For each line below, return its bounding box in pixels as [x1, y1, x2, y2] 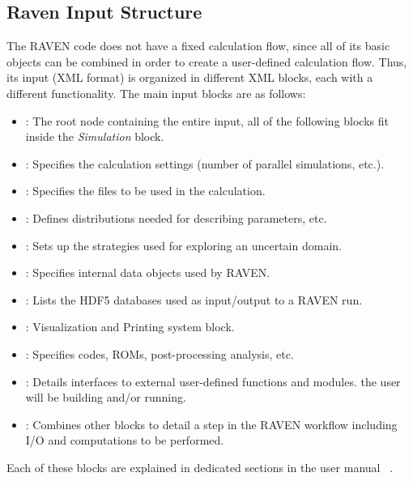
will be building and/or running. [25, 389, 186, 406]
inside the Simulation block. [25, 128, 164, 145]
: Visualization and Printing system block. [25, 318, 235, 335]
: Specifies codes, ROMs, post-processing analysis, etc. [25, 345, 294, 362]
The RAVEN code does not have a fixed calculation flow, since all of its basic [6, 37, 390, 54]
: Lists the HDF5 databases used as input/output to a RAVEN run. [25, 291, 363, 308]
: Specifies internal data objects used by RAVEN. [25, 264, 270, 281]
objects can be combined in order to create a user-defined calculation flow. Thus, [6, 53, 407, 70]
